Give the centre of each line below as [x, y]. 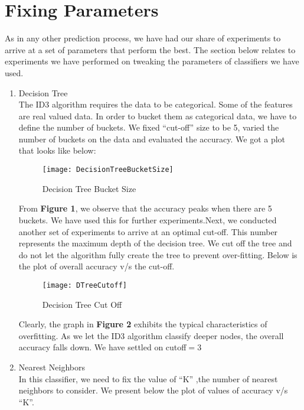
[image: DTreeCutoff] [84, 285]
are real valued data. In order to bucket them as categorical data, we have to [158, 115]
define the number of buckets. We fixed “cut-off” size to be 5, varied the [149, 127]
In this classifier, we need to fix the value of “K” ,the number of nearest [148, 378]
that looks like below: [57, 150]
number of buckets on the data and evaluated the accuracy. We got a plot [152, 139]
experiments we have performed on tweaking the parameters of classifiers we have [152, 61]
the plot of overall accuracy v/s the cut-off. [97, 266]
